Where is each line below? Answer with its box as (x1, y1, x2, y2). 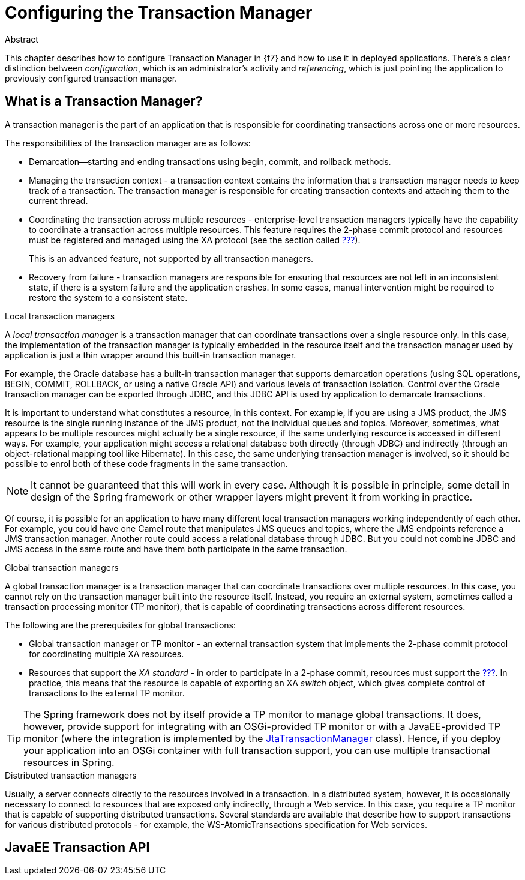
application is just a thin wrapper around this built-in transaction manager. (5, 349, 296, 360)
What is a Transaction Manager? (5, 94, 203, 109)
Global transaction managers (5, 562, 119, 573)
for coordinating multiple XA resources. (29, 648, 184, 659)
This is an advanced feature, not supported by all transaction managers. (29, 253, 314, 264)
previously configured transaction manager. (5, 73, 178, 83)
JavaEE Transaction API (5, 840, 150, 855)
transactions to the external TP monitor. (29, 687, 185, 698)
